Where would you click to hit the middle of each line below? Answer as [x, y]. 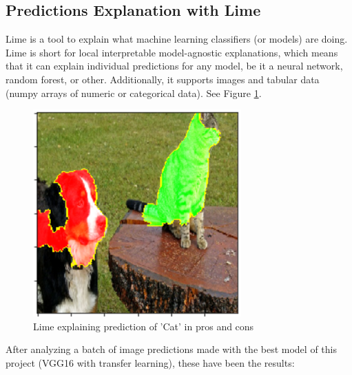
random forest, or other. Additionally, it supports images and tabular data [163, 79]
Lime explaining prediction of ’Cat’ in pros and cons [144, 326]
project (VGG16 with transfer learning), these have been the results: [150, 362]
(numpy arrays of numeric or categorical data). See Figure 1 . [134, 93]
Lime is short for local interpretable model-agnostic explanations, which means [172, 52]
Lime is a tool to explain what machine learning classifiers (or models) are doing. [177, 39]
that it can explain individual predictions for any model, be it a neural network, [174, 66]
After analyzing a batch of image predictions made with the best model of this [171, 349]
